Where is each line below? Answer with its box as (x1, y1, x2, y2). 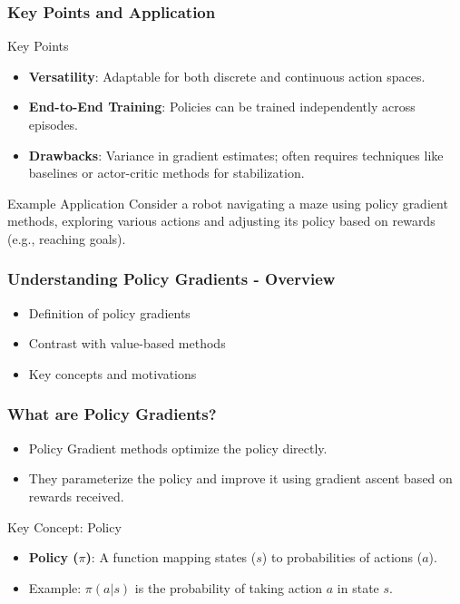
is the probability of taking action (134, 578, 323, 597)
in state (337, 578, 379, 597)
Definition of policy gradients (28, 303, 191, 322)
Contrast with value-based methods (28, 334, 226, 353)
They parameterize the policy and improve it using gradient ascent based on (28, 469, 453, 488)
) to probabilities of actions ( (261, 548, 423, 567)
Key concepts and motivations (28, 364, 197, 383)
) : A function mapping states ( (85, 548, 257, 567)
